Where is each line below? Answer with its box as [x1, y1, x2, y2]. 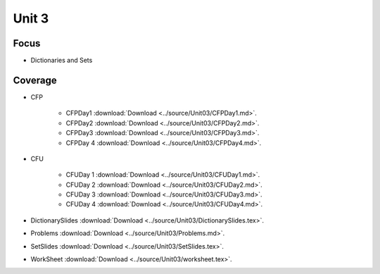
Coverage [13, 74, 57, 86]
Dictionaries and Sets [30, 56, 93, 65]
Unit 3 [13, 11, 49, 26]
